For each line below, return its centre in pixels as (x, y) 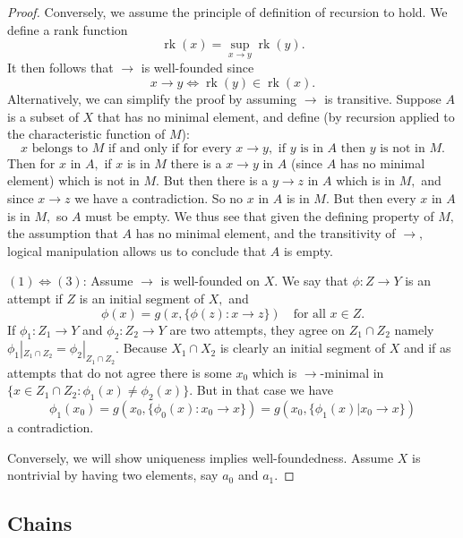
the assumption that (63, 233)
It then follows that (60, 68)
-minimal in (352, 372)
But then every (375, 197)
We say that (315, 281)
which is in (366, 180)
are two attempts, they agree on (257, 329)
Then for (31, 162)
